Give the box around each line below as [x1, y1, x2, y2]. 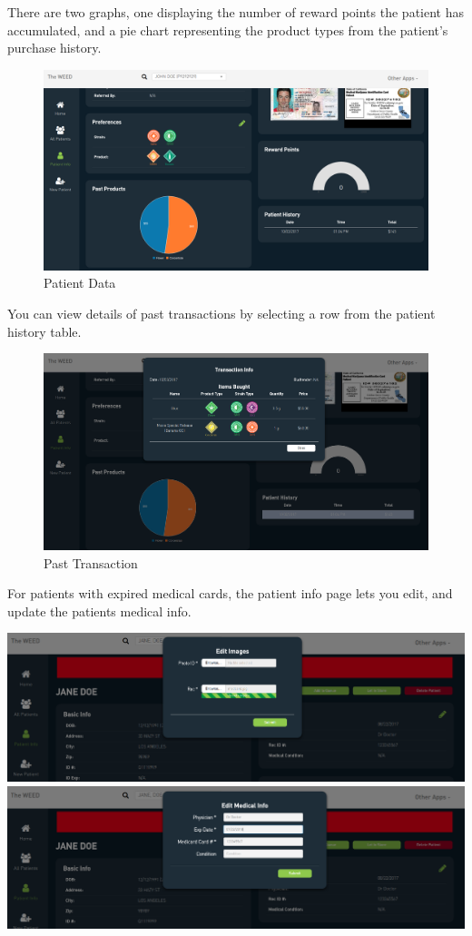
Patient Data [44, 273, 116, 292]
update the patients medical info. [7, 601, 192, 620]
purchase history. [7, 38, 102, 57]
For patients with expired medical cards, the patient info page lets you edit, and [7, 584, 453, 603]
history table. [7, 321, 82, 340]
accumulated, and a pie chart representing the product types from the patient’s [7, 20, 448, 39]
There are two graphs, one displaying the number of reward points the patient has [7, 3, 464, 21]
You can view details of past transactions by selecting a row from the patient [7, 304, 436, 323]
